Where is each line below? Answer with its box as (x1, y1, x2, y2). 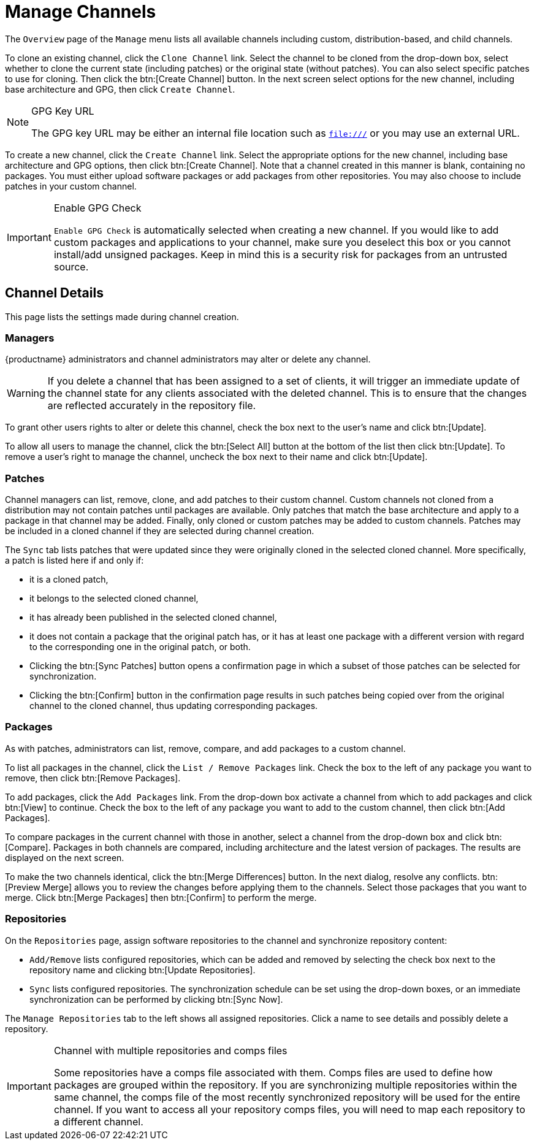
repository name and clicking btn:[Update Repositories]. (29, 964, 256, 975)
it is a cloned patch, (29, 574, 109, 585)
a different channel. (53, 1115, 143, 1128)
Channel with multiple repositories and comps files (53, 1044, 288, 1057)
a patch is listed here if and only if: (5, 555, 144, 566)
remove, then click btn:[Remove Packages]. (5, 772, 181, 783)
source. (53, 260, 89, 273)
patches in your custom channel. (5, 180, 137, 191)
